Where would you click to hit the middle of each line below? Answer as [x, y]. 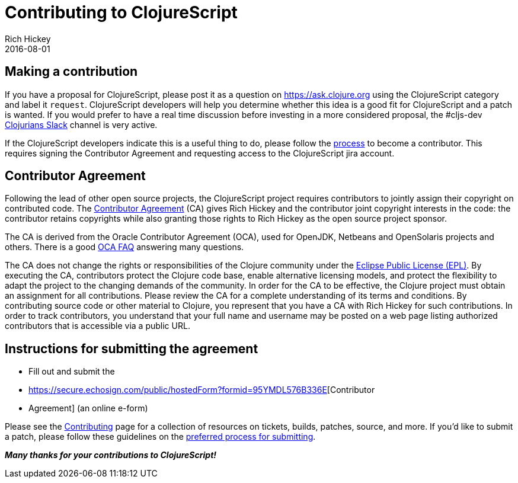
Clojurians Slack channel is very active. [81, 124]
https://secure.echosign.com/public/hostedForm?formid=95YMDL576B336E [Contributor [202, 390]
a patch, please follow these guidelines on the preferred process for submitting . [160, 437]
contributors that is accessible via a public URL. [97, 326]
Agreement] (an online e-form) [88, 408]
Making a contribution [71, 72]
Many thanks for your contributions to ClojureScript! [111, 455]
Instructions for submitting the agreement [132, 348]
